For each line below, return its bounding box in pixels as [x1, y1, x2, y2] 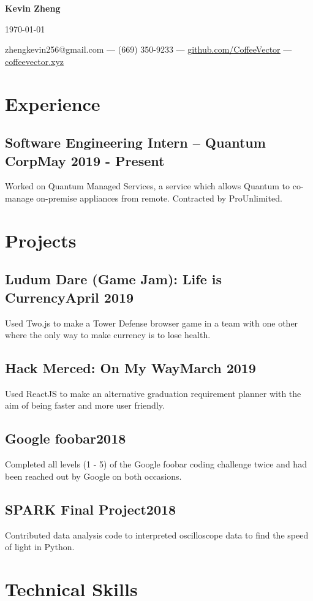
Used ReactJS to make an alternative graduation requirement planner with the [5, 387, 301, 399]
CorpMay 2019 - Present [5, 151, 165, 170]
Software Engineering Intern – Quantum [5, 133, 266, 152]
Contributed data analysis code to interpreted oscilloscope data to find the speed [5, 528, 309, 541]
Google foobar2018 [5, 429, 126, 448]
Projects [5, 227, 77, 252]
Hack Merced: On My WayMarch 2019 [5, 358, 256, 377]
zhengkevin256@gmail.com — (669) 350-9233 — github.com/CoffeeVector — [5, 43, 292, 56]
